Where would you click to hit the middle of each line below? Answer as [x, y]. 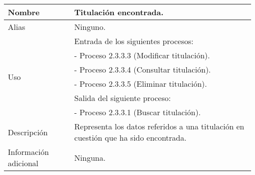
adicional [23, 163]
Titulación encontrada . [119, 12]
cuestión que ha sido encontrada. [130, 137]
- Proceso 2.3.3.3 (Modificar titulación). [142, 55]
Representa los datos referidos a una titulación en [159, 126]
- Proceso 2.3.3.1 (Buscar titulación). [138, 112]
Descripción [28, 132]
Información [28, 152]
